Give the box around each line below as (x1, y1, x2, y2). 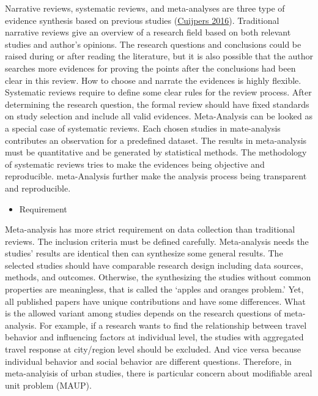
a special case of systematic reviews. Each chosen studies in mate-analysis (5, 121, 281, 134)
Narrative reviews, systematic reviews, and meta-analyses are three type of (5, 2, 285, 14)
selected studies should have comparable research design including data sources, (5, 258, 303, 271)
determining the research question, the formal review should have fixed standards (5, 97, 309, 110)
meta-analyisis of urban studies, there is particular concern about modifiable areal (5, 367, 312, 379)
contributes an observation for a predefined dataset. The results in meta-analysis (5, 133, 307, 146)
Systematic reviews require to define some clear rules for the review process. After (5, 86, 312, 99)
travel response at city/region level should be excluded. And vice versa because (5, 343, 301, 356)
